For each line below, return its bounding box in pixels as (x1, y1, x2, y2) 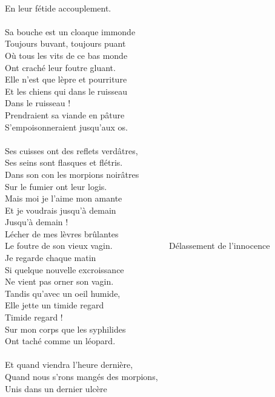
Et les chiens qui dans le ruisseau (5, 84, 128, 97)
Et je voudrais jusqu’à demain (5, 203, 116, 216)
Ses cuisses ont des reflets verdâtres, (5, 144, 138, 157)
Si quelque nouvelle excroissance (5, 263, 124, 276)
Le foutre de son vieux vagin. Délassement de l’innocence (5, 239, 270, 252)
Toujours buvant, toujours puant (5, 37, 126, 50)
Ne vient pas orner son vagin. (5, 275, 114, 288)
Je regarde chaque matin (5, 251, 96, 264)
